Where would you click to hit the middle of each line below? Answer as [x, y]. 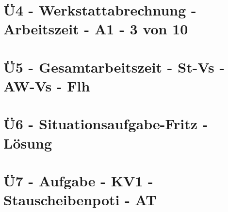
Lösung [28, 143]
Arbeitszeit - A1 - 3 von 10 [96, 29]
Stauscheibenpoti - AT [80, 200]
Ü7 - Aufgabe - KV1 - [78, 180]
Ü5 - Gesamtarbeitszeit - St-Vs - [114, 67]
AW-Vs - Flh [47, 85]
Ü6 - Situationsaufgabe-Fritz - [106, 124]
